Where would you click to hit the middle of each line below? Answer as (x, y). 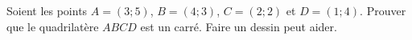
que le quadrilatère (53, 26)
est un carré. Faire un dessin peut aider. (239, 26)
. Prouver (383, 10)
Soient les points (47, 10)
